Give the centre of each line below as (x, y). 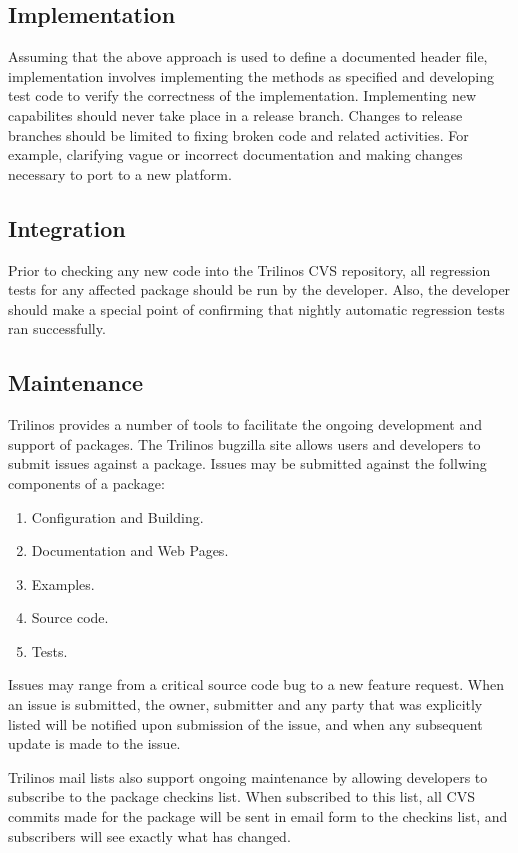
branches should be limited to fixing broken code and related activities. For (238, 134)
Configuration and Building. (117, 516)
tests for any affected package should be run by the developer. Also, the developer (259, 289)
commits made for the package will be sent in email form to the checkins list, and (258, 816)
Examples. (63, 583)
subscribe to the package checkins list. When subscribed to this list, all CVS (241, 796)
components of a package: (86, 482)
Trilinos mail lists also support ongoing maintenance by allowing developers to (248, 776)
